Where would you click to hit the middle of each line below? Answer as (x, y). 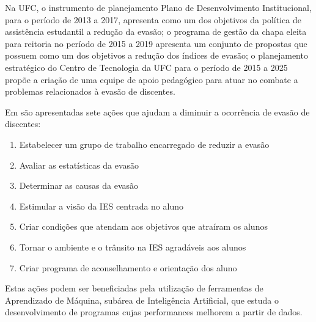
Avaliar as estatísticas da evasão (79, 165)
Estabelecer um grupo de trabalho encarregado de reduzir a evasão (144, 144)
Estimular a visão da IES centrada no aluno (101, 206)
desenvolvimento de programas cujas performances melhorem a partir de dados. (154, 312)
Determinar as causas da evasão (79, 185)
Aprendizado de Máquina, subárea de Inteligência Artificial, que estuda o (142, 300)
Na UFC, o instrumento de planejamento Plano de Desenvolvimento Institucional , (158, 7)
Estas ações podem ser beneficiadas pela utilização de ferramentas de (134, 288)
